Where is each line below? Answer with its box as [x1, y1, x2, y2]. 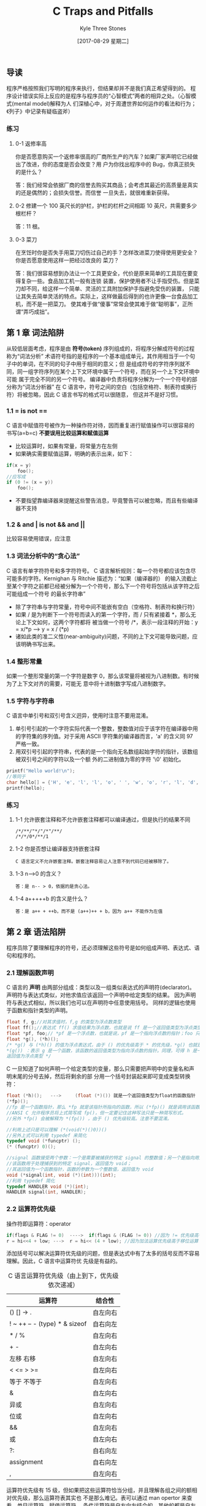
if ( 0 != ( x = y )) [6, 479, 53, 486]
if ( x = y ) [6, 462, 32, 468]
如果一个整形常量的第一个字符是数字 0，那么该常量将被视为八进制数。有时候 [6, 673, 199, 680]
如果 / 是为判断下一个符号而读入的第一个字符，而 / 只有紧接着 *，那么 [15, 611, 191, 618]
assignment [9, 1457, 44, 1466]
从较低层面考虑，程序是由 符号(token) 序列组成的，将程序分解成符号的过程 [6, 345, 195, 353]
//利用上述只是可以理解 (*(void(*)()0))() [6, 1126, 107, 1133]
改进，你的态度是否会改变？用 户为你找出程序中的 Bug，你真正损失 [26, 160, 195, 168]
